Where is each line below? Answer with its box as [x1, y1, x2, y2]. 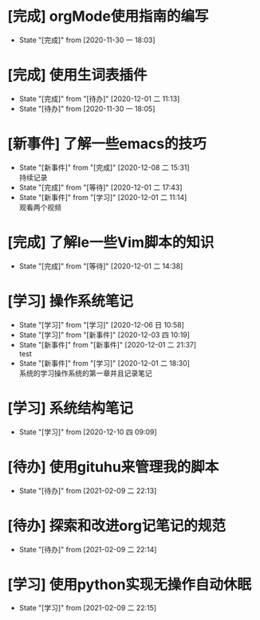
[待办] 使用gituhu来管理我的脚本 [7, 457, 219, 476]
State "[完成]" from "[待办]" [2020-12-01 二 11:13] [18, 93, 180, 104]
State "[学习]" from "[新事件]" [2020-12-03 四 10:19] [18, 330, 191, 339]
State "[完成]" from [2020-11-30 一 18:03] [18, 35, 156, 45]
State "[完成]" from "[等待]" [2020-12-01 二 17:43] [18, 182, 183, 192]
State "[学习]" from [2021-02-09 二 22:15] [18, 603, 157, 613]
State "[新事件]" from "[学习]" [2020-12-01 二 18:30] [18, 358, 191, 367]
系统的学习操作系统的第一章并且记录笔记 [18, 368, 152, 378]
